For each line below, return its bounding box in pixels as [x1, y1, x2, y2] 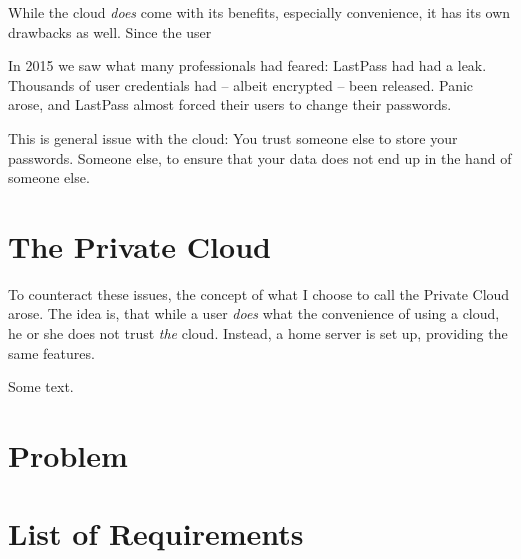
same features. [8, 342, 95, 363]
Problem [8, 435, 128, 476]
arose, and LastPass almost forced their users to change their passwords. [8, 94, 452, 115]
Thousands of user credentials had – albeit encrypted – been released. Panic [8, 74, 474, 95]
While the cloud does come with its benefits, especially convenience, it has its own [8, 2, 511, 22]
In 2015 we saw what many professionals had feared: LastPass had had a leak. [8, 55, 487, 76]
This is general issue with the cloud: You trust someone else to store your [8, 127, 458, 148]
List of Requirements [8, 513, 304, 554]
